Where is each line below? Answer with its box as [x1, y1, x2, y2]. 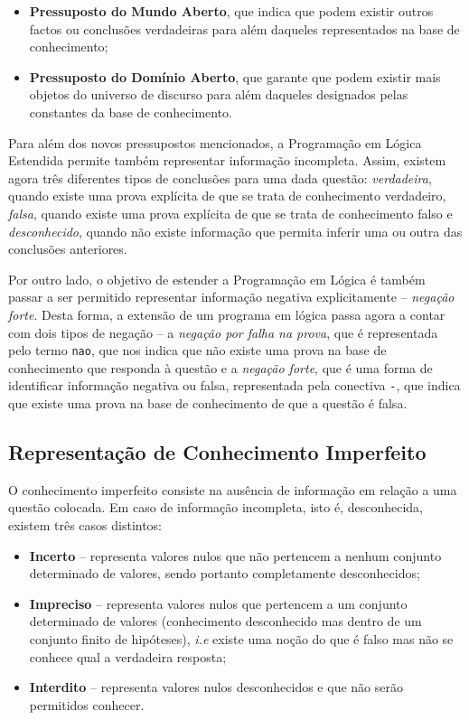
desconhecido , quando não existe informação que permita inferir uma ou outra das [8, 221, 463, 240]
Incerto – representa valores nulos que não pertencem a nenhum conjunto [29, 546, 442, 565]
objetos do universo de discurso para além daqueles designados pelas [29, 85, 408, 104]
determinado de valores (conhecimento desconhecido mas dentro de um [29, 612, 422, 631]
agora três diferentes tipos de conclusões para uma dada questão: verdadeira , [8, 168, 432, 187]
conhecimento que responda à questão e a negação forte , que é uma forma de [8, 358, 433, 377]
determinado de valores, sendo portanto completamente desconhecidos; [29, 564, 420, 583]
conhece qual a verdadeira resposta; [29, 647, 227, 666]
